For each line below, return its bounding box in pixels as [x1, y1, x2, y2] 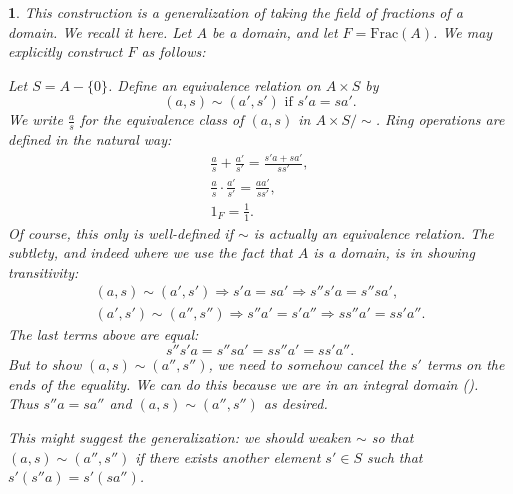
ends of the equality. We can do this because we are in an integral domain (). [8, 373, 479, 394]
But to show [8, 354, 82, 375]
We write [8, 109, 63, 130]
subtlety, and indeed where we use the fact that [8, 242, 293, 263]
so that [371, 426, 414, 447]
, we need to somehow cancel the [208, 354, 406, 375]
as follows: [141, 41, 206, 62]
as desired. [263, 393, 328, 414]
